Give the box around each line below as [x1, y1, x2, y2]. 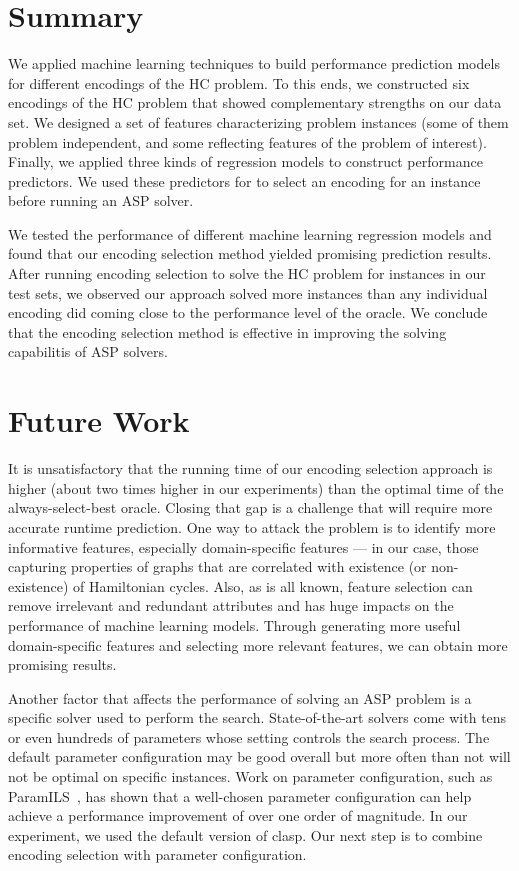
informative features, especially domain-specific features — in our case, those [8, 536, 479, 557]
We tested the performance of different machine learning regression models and [8, 223, 492, 244]
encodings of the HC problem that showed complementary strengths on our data [8, 92, 502, 113]
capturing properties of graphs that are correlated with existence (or [8, 556, 427, 577]
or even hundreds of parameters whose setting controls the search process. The [8, 726, 490, 747]
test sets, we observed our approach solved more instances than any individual [8, 282, 488, 303]
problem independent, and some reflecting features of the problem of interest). [8, 131, 487, 152]
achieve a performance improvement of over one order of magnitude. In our [8, 805, 468, 826]
